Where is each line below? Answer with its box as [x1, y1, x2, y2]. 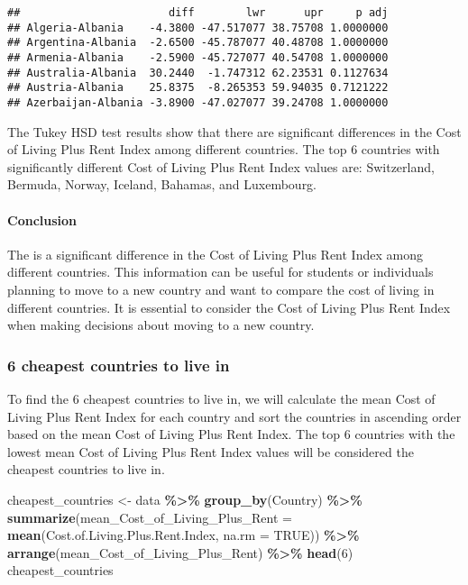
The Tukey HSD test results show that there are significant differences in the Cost [7, 122, 462, 141]
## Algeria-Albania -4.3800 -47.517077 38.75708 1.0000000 [7, 21, 389, 34]
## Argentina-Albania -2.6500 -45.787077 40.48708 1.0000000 [7, 36, 389, 50]
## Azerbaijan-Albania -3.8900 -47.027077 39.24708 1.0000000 [7, 96, 389, 109]
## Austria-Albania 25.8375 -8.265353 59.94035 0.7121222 [7, 81, 389, 95]
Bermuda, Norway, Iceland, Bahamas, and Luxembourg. [7, 175, 317, 194]
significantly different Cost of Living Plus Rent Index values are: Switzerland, [7, 157, 435, 176]
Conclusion [7, 210, 78, 229]
